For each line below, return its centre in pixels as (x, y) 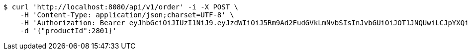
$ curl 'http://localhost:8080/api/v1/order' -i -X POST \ (121, 7)
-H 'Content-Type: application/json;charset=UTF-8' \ (127, 15)
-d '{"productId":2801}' (68, 31)
